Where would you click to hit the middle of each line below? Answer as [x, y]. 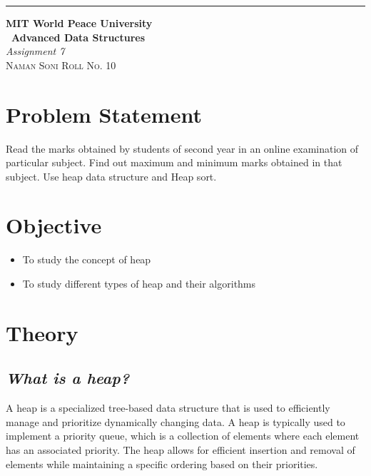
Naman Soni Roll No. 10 [61, 65]
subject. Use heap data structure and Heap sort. [111, 176]
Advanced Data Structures [78, 37]
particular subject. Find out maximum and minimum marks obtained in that [174, 162]
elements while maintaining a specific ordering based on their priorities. [162, 464]
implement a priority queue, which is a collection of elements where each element [183, 436]
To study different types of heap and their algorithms [139, 283]
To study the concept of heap [87, 259]
